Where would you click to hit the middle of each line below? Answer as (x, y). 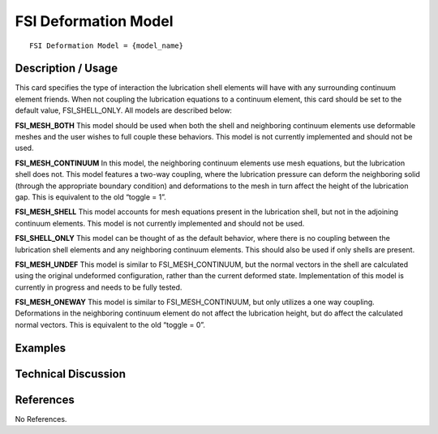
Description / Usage (66, 69)
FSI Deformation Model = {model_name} (107, 45)
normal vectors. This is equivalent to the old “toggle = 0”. (110, 324)
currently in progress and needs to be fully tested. (99, 287)
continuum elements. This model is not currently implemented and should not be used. (160, 223)
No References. (41, 419)
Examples (41, 348)
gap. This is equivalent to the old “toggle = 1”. (90, 197)
